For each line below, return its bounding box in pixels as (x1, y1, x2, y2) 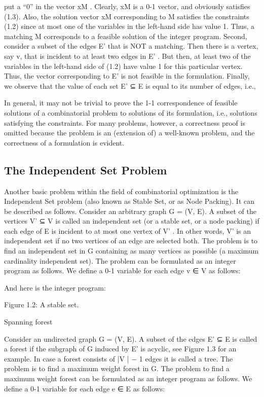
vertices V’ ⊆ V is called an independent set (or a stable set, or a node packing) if (4, 215, 259, 226)
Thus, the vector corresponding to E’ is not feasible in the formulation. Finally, (4, 70, 250, 81)
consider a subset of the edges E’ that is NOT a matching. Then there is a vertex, (4, 41, 258, 51)
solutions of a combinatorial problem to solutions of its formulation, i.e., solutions (4, 107, 257, 118)
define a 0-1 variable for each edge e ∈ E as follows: (4, 383, 165, 393)
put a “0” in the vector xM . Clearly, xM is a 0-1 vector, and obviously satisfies (4, 1, 250, 11)
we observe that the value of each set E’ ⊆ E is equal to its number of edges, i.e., (4, 80, 256, 91)
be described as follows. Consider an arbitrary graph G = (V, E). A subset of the (4, 205, 257, 216)
